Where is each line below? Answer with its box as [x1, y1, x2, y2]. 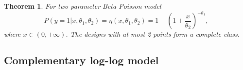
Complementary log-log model [4, 53, 159, 68]
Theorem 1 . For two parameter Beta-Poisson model [4, 1, 161, 11]
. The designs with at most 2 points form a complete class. [66, 29, 240, 39]
